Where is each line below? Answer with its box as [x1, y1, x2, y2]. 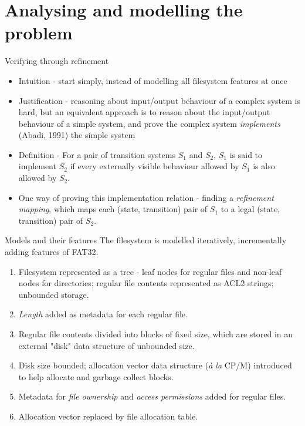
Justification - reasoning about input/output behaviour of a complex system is [18, 94, 300, 106]
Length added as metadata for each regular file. [18, 308, 188, 320]
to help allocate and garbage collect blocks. [18, 370, 174, 383]
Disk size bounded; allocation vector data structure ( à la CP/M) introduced [18, 359, 292, 371]
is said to [229, 148, 263, 160]
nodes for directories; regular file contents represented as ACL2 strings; [18, 277, 274, 289]
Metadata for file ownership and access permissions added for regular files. [18, 390, 286, 402]
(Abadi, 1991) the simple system [18, 129, 135, 141]
